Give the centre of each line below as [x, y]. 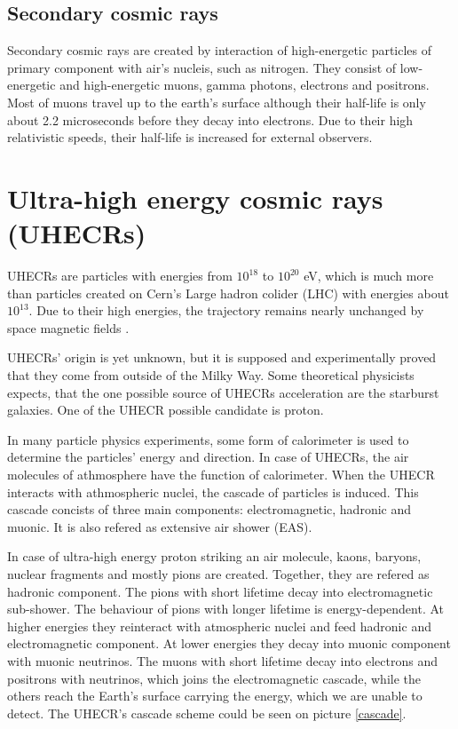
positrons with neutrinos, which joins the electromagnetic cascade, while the [214, 678]
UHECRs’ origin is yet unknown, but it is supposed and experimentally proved [222, 357]
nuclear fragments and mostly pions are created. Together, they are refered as [218, 573]
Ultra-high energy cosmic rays [195, 198]
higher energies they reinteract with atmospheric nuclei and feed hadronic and [219, 626]
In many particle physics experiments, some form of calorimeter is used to [208, 439]
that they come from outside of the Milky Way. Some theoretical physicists [211, 375]
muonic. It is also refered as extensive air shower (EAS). [160, 526]
